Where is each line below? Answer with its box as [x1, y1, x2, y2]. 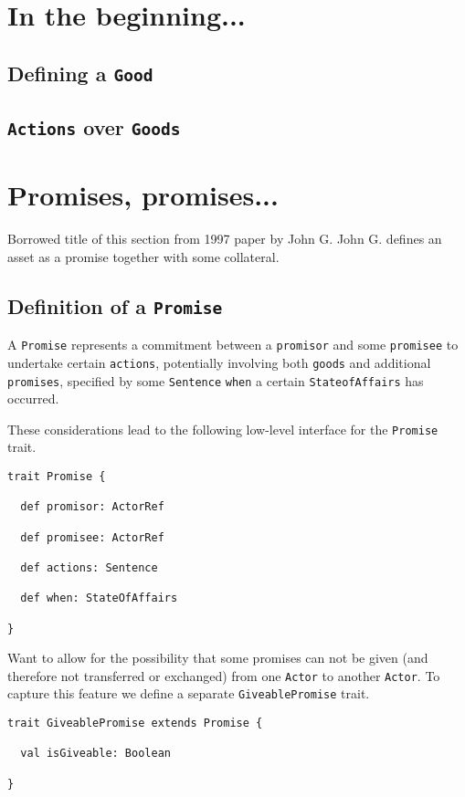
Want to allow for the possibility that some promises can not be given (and [7, 648, 428, 667]
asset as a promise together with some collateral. [7, 246, 280, 266]
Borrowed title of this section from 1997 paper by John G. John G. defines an [7, 229, 442, 248]
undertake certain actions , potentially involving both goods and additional [7, 352, 431, 372]
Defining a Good [7, 58, 153, 87]
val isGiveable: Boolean [20, 747, 171, 760]
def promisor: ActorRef [20, 500, 164, 514]
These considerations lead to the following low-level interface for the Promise [7, 419, 439, 438]
